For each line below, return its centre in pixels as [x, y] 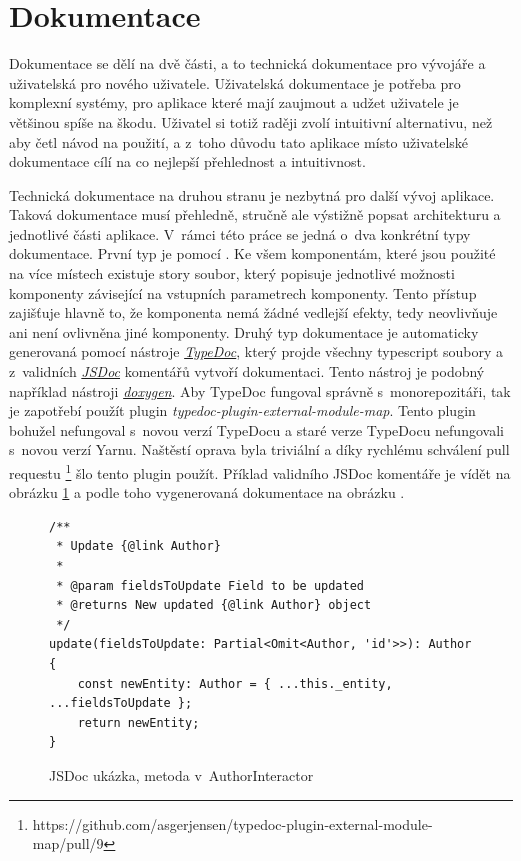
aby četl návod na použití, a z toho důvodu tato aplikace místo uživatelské [239, 141]
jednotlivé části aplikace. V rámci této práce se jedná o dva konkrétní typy [240, 233]
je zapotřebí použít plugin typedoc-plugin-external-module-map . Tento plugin [242, 410]
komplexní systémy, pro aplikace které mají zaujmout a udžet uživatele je [234, 102]
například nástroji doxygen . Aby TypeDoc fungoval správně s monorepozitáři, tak [260, 390]
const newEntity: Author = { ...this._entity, [235, 683]
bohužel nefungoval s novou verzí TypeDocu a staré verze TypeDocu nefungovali [256, 429]
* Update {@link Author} [138, 546]
